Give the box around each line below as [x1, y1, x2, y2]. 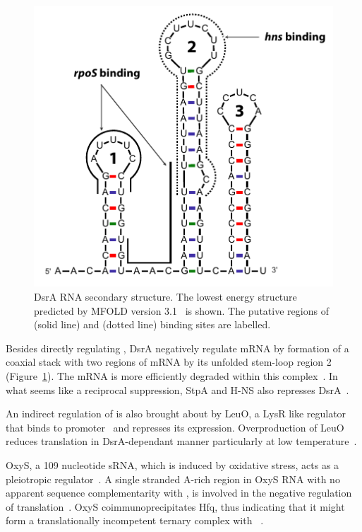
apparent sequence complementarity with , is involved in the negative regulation [6, 485, 352, 500]
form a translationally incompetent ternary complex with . [6, 513, 264, 528]
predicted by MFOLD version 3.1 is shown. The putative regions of [34, 303, 329, 318]
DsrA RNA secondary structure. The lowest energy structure [34, 289, 297, 303]
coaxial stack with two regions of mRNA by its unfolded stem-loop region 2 [6, 354, 332, 369]
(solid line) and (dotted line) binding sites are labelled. [34, 317, 271, 332]
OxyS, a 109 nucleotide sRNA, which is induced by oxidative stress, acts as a [6, 457, 339, 472]
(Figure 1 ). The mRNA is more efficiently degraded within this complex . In [6, 368, 338, 383]
